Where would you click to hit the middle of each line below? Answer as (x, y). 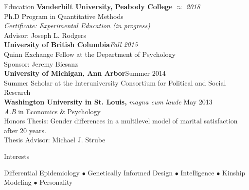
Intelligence (197, 172)
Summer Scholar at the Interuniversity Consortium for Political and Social (115, 82)
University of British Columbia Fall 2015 (71, 44)
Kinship (234, 172)
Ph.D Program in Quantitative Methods (64, 16)
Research (17, 92)
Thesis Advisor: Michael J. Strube (55, 140)
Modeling (18, 182)
